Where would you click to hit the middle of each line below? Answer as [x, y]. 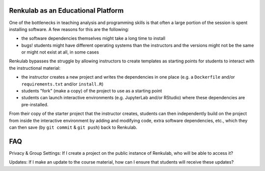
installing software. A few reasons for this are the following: [69, 29]
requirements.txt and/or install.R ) [63, 84]
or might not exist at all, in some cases [60, 52]
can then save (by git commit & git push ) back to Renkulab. [73, 127]
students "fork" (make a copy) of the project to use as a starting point [92, 91]
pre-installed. [35, 104]
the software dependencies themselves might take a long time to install [93, 38]
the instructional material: [35, 68]
